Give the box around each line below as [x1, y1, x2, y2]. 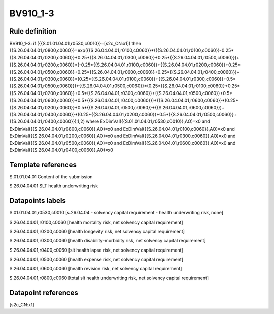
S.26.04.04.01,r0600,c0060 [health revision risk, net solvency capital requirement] [9, 266, 182, 272]
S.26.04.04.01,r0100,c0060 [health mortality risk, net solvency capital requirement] [9, 219, 183, 225]
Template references [9, 160, 77, 169]
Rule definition [9, 27, 57, 36]
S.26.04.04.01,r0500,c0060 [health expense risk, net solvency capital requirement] [9, 257, 184, 263]
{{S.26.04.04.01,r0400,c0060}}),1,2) [9, 118, 85, 124]
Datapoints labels [9, 196, 66, 205]
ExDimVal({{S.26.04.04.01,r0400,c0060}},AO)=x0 [9, 147, 114, 153]
